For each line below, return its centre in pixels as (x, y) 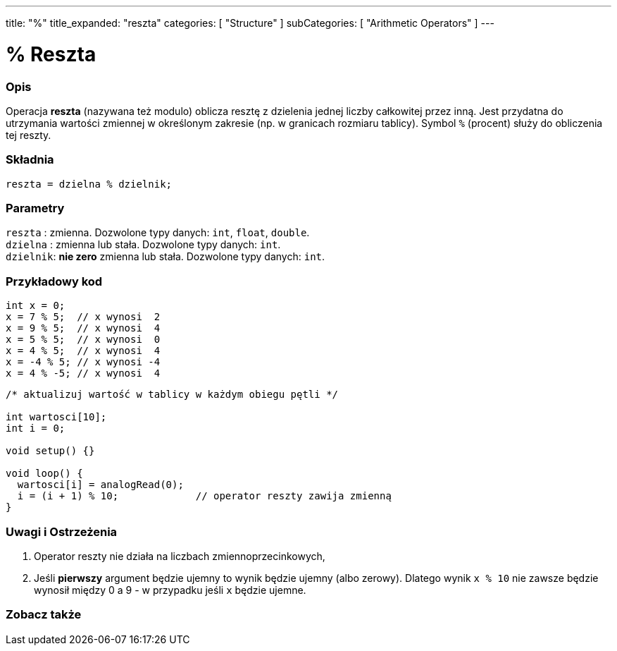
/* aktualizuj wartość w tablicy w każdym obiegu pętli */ (172, 395)
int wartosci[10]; (56, 417)
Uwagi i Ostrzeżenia (62, 531)
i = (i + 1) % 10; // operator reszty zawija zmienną (204, 496)
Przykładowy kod (54, 281)
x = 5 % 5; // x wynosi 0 (83, 340)
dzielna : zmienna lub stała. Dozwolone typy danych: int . (143, 245)
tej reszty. (29, 135)
